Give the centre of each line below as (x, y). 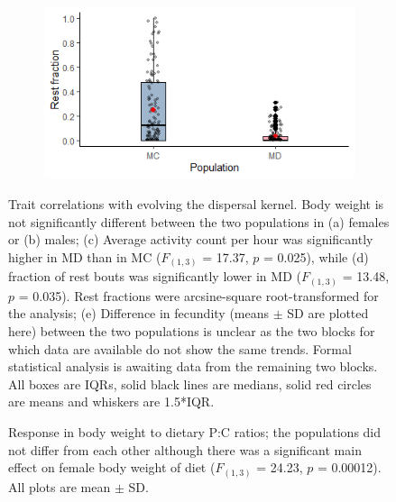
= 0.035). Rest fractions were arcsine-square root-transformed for (198, 295)
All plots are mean (60, 486)
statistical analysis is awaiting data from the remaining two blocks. (193, 366)
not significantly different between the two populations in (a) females (199, 221)
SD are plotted (328, 313)
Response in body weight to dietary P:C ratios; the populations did (195, 431)
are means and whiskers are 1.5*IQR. (111, 402)
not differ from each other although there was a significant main (185, 449)
